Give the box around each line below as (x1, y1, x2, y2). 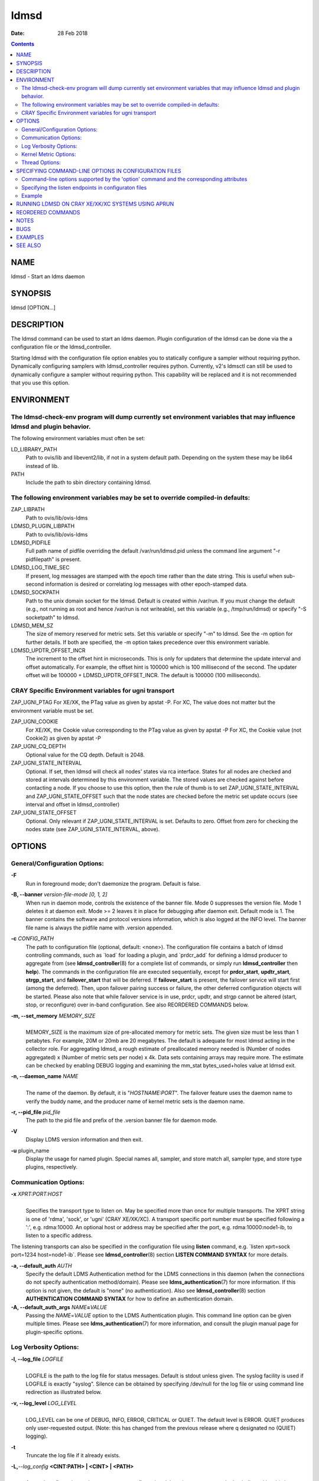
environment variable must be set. (11, 707, 95, 714)
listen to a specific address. (25, 1232, 93, 1239)
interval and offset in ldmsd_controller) (25, 801, 120, 808)
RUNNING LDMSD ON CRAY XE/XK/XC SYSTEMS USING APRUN (16, 200, 174, 207)
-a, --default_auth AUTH (11, 1262, 72, 1269)
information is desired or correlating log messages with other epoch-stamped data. (45, 581, 248, 588)
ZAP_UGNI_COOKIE (11, 718, 58, 725)
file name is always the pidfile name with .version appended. (25, 924, 173, 931)
